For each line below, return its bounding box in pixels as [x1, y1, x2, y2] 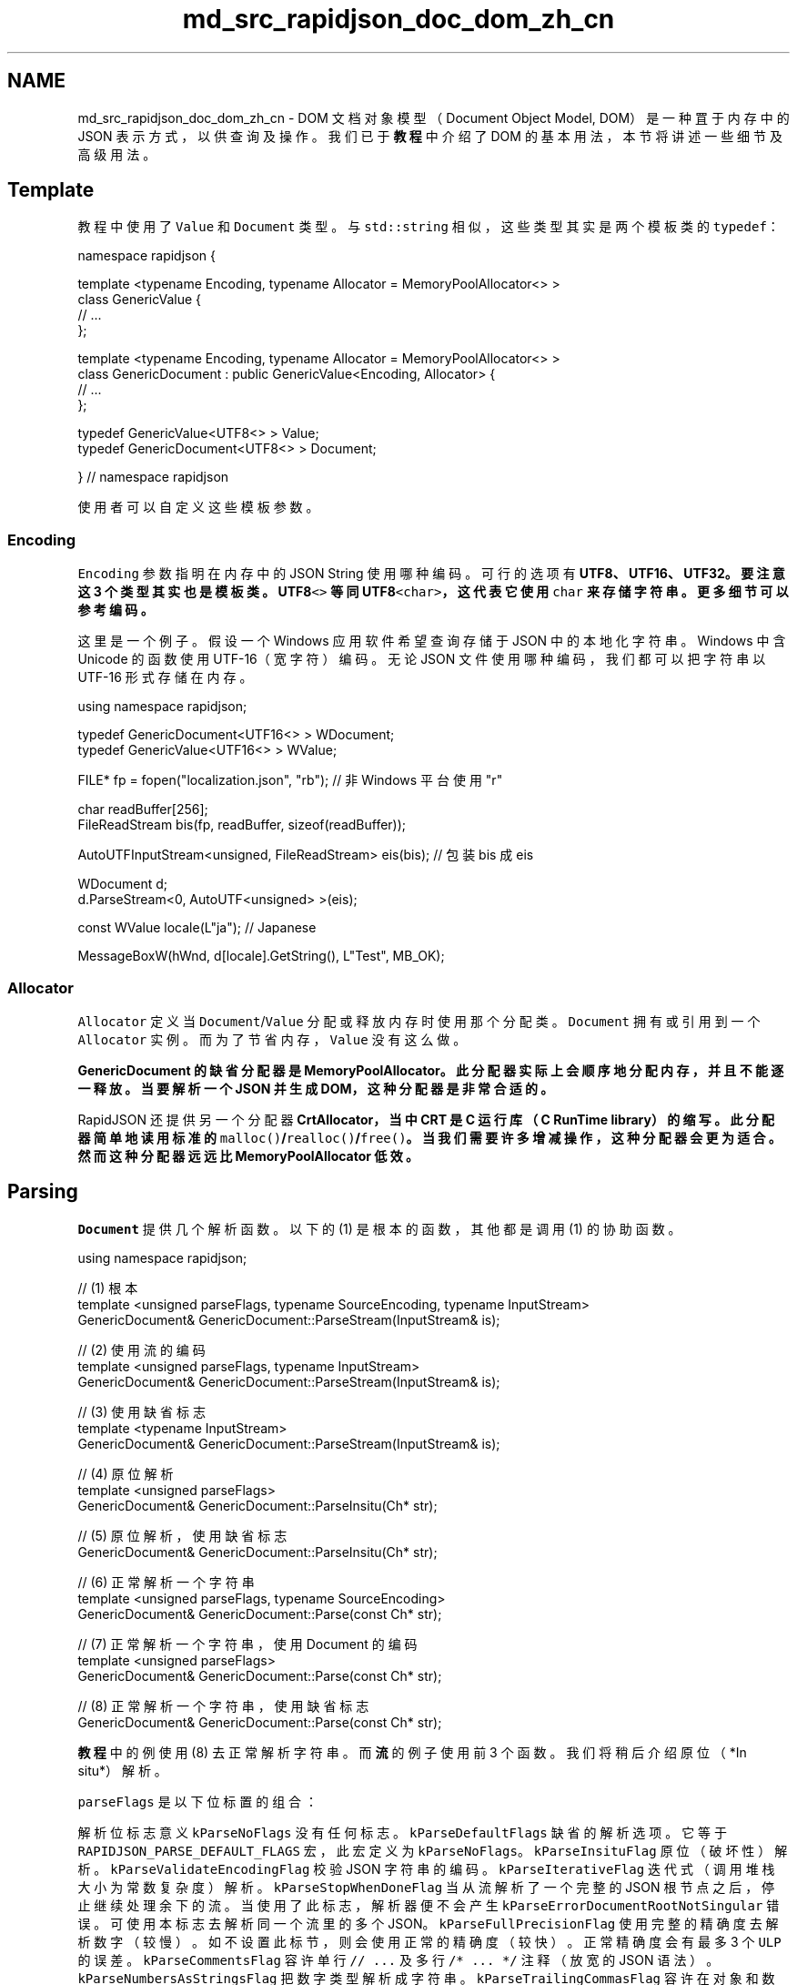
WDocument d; [77, 876, 167, 892]
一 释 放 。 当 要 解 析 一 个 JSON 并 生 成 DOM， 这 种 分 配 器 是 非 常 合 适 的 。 [77, 1080, 554, 1096]
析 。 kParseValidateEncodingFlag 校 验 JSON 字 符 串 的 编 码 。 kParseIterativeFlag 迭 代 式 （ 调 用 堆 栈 [77, 1860, 775, 1877]
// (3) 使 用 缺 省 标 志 [77, 1403, 206, 1420]
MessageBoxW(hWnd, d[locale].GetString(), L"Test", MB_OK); [77, 948, 445, 964]
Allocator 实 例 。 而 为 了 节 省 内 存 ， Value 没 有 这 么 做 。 [77, 1031, 467, 1047]
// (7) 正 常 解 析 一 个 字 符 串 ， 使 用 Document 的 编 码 [77, 1635, 418, 1652]
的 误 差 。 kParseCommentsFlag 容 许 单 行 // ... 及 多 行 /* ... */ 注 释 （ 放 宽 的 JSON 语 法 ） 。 [77, 1951, 720, 1968]
